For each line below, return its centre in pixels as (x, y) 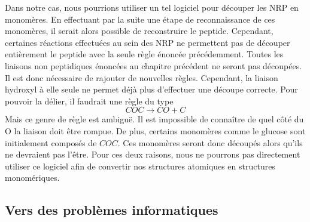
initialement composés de (51, 142)
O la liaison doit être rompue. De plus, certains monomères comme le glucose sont (155, 130)
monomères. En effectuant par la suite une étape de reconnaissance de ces (140, 19)
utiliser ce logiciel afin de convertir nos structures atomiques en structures (140, 166)
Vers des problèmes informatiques (112, 210)
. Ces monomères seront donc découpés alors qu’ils (210, 142)
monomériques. (32, 178)
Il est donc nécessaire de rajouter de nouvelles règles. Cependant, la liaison (142, 77)
